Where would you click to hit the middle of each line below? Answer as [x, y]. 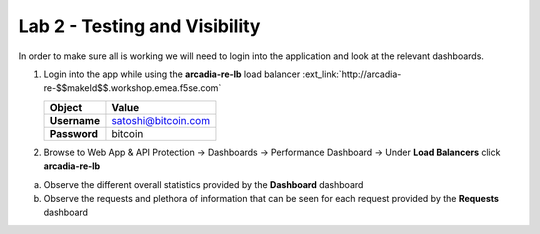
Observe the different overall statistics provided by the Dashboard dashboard [203, 184]
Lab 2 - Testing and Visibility [139, 26]
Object [66, 107]
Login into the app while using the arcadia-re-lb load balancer [172, 74]
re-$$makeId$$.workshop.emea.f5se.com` [132, 88]
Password [74, 133]
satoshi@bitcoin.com [160, 120]
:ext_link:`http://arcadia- [352, 74]
